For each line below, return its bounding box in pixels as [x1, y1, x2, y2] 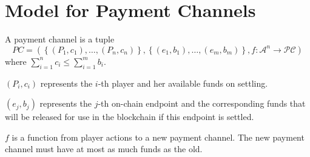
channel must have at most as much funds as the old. [5, 142, 203, 155]
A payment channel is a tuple [5, 33, 115, 45]
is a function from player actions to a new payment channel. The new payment [12, 130, 305, 143]
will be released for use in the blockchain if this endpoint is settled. [5, 110, 254, 123]
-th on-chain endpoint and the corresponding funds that [98, 97, 306, 110]
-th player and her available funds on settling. [98, 76, 268, 89]
